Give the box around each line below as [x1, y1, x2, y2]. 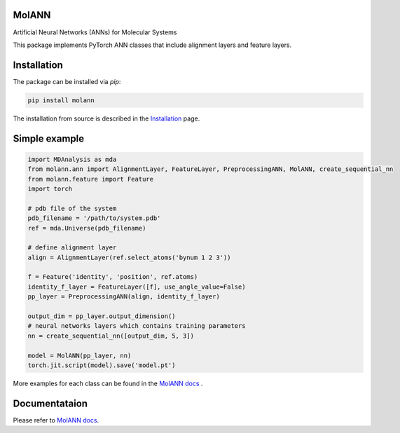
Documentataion [13, 397, 88, 409]
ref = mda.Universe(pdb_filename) [27, 224, 146, 232]
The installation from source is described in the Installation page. [13, 114, 200, 123]
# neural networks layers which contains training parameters [27, 322, 246, 330]
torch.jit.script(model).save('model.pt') [27, 361, 176, 369]
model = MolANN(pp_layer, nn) [27, 351, 132, 359]
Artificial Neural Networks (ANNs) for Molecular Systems [13, 28, 177, 36]
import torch [27, 184, 73, 193]
